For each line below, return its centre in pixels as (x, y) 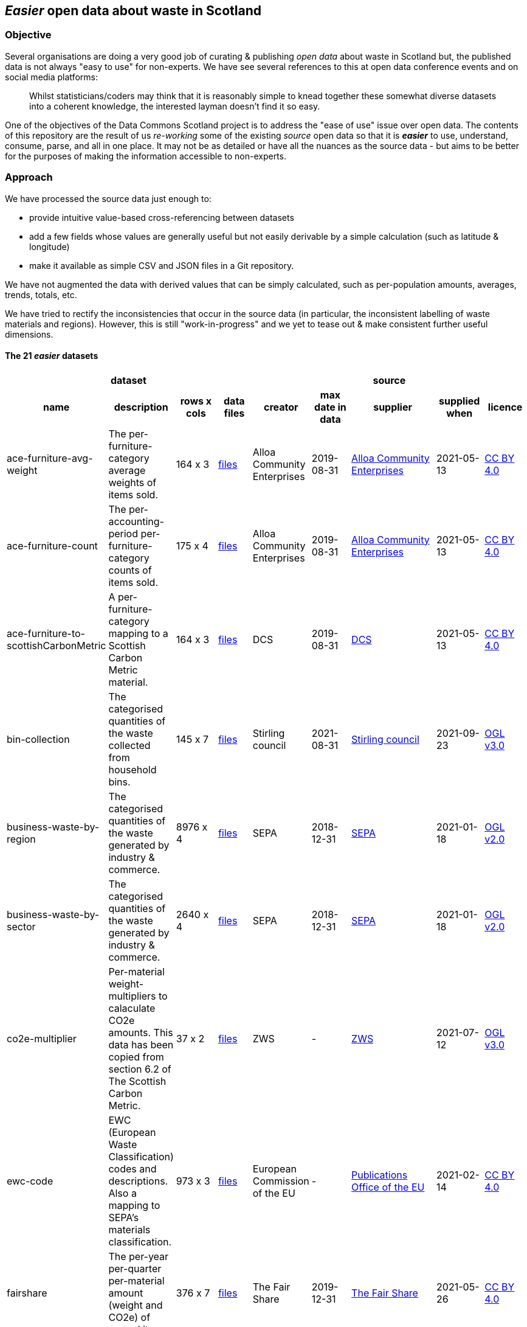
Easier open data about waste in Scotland (133, 11)
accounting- (136, 521)
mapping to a (138, 633)
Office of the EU (388, 1187)
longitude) (50, 246)
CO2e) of (129, 1317)
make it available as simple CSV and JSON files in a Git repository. (162, 265)
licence (505, 407)
